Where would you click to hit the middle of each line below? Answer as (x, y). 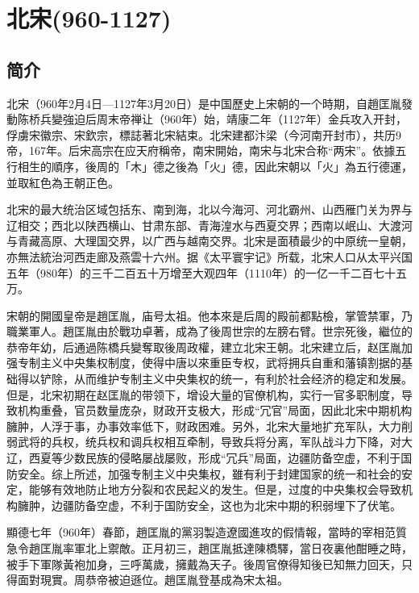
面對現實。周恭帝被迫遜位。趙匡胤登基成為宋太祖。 (153, 580)
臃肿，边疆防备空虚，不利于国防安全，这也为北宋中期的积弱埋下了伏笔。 (209, 505)
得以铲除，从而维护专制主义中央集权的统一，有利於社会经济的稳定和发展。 (215, 379)
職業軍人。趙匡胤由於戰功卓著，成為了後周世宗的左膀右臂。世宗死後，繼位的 (209, 331)
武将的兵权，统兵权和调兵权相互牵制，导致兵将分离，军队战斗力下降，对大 (215, 442)
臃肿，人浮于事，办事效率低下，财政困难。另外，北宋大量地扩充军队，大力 (204, 426)
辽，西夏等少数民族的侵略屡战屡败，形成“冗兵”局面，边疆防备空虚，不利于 (204, 458)
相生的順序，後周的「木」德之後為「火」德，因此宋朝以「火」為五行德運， (215, 166)
